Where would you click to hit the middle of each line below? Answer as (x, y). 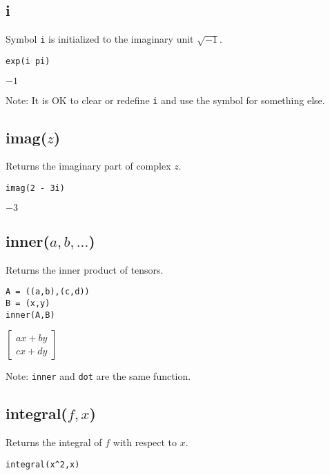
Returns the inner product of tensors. (85, 269)
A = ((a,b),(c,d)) (48, 292)
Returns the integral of (54, 442)
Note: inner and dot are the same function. (98, 376)
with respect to (145, 442)
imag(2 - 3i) (35, 188)
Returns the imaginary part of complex (88, 166)
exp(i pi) (28, 61)
